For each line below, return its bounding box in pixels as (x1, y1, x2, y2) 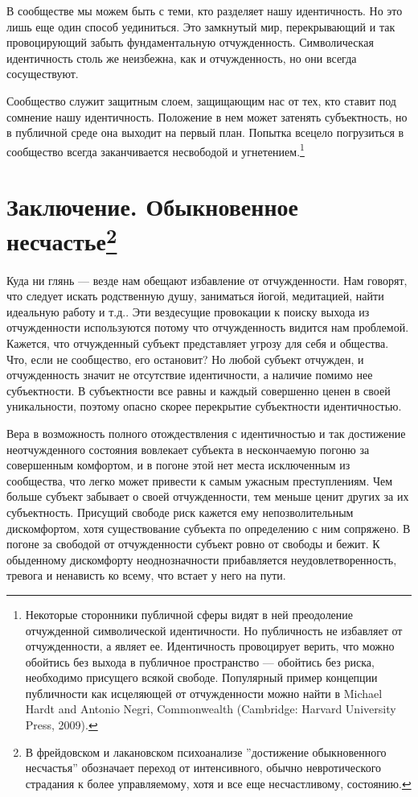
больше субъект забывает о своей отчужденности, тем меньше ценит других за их (6, 488, 409, 505)
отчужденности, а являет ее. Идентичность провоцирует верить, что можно (25, 638, 395, 655)
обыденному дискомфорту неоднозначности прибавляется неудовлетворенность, (6, 551, 397, 568)
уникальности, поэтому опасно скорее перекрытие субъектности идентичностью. (6, 398, 402, 415)
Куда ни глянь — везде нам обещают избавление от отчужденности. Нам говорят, (6, 271, 408, 288)
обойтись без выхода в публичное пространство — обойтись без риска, (25, 653, 375, 670)
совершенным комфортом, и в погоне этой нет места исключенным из (6, 456, 350, 473)
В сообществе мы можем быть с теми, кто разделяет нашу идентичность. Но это (6, 2, 403, 19)
